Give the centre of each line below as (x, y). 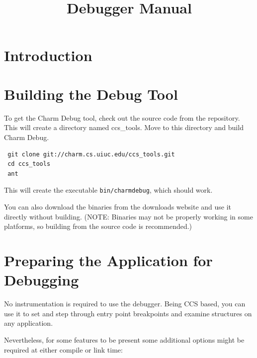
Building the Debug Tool (91, 94)
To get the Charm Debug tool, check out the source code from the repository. (122, 117)
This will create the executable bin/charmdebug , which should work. (108, 190)
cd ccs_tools (29, 164)
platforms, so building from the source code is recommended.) (98, 226)
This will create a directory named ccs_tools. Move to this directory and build (124, 127)
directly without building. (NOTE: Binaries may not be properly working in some (128, 216)
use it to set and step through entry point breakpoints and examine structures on (128, 313)
